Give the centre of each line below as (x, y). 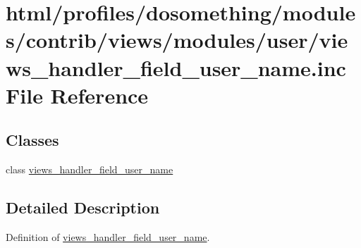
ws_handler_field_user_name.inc (176, 67)
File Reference (77, 95)
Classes (32, 140)
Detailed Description (83, 207)
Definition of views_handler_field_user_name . (108, 236)
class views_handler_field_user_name (90, 169)
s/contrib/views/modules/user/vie (177, 40)
